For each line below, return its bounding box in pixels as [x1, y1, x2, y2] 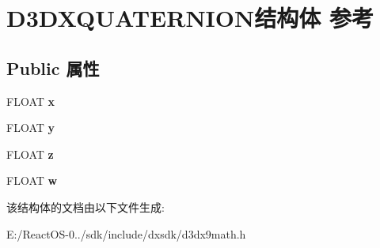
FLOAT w [6, 172, 58, 189]
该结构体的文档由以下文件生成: [6, 198, 165, 215]
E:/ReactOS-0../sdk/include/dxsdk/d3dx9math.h [6, 225, 246, 242]
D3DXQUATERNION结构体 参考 [6, 2, 374, 34]
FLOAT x [6, 92, 55, 109]
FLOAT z [6, 145, 54, 162]
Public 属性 [6, 55, 100, 80]
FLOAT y [6, 119, 55, 136]
